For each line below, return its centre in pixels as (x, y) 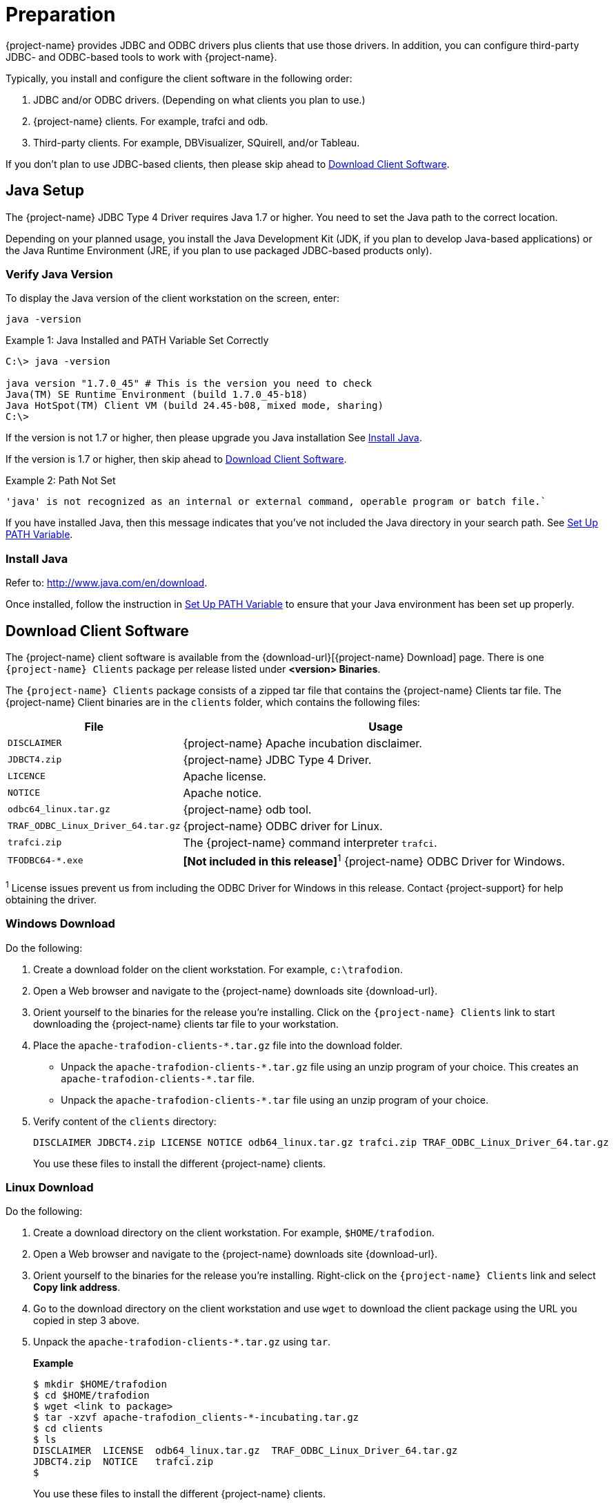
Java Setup (45, 191)
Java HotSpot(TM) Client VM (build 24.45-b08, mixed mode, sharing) (195, 406)
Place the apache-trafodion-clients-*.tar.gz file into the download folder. (218, 1045)
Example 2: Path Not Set (61, 481)
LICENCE (27, 776)
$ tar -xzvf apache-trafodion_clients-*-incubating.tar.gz (196, 1418)
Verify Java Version (59, 274)
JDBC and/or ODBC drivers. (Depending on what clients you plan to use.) (199, 99)
